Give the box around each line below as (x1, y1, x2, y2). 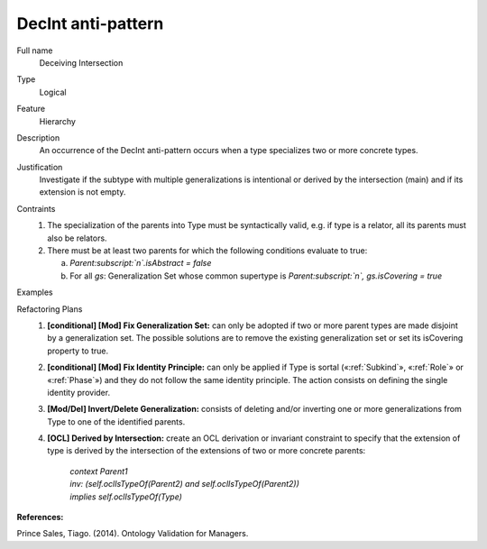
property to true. (47, 345, 108, 356)
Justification (16, 161, 63, 172)
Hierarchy (39, 115, 77, 126)
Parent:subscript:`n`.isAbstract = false (69, 258, 212, 269)
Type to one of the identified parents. (47, 416, 186, 427)
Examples (16, 287, 53, 297)
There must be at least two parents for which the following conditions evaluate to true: (47, 245, 368, 256)
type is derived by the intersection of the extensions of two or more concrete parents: (47, 445, 366, 456)
